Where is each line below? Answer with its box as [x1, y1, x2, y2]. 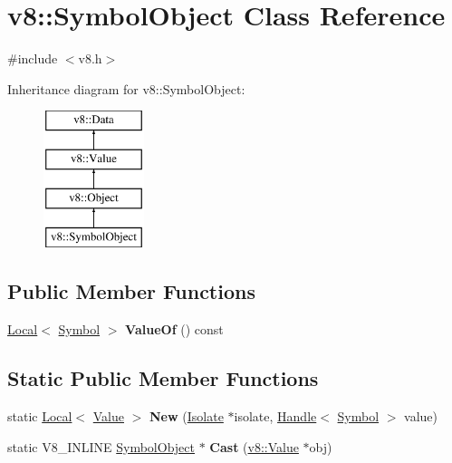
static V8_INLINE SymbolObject [7, 437, 195, 456]
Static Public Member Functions [7, 364, 319, 392]
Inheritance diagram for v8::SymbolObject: [7, 79, 245, 98]
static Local [7, 407, 72, 426]
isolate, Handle [234, 407, 317, 426]
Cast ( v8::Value [209, 437, 299, 456]
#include [7, 49, 58, 68]
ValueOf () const [125, 320, 224, 339]
